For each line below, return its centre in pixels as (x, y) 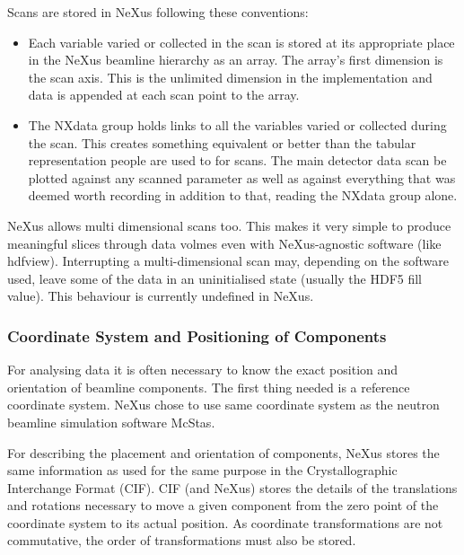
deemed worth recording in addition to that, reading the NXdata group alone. (243, 195)
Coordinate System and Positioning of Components (197, 335)
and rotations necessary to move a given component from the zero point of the (223, 505)
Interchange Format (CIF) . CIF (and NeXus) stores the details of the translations (232, 487)
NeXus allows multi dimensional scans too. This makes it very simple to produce (229, 225)
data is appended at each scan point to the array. (164, 95)
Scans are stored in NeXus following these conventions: (158, 12)
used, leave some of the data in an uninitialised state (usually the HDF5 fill (214, 278)
